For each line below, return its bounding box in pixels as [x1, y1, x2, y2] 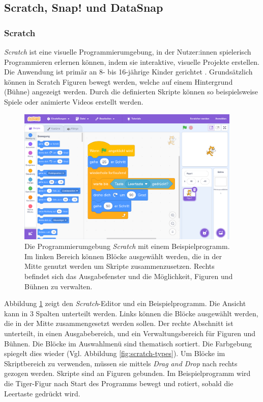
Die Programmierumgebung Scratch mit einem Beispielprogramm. [24, 241, 230, 252]
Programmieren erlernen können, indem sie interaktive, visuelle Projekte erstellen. [4, 56, 259, 67]
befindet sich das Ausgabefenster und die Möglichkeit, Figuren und [24, 270, 233, 281]
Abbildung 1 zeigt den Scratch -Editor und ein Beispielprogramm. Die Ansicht [4, 298, 246, 309]
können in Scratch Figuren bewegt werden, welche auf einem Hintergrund [4, 76, 233, 87]
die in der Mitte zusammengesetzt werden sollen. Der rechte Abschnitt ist [4, 318, 233, 329]
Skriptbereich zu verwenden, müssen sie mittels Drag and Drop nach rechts [4, 358, 238, 368]
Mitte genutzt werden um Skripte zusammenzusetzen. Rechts [24, 261, 215, 271]
